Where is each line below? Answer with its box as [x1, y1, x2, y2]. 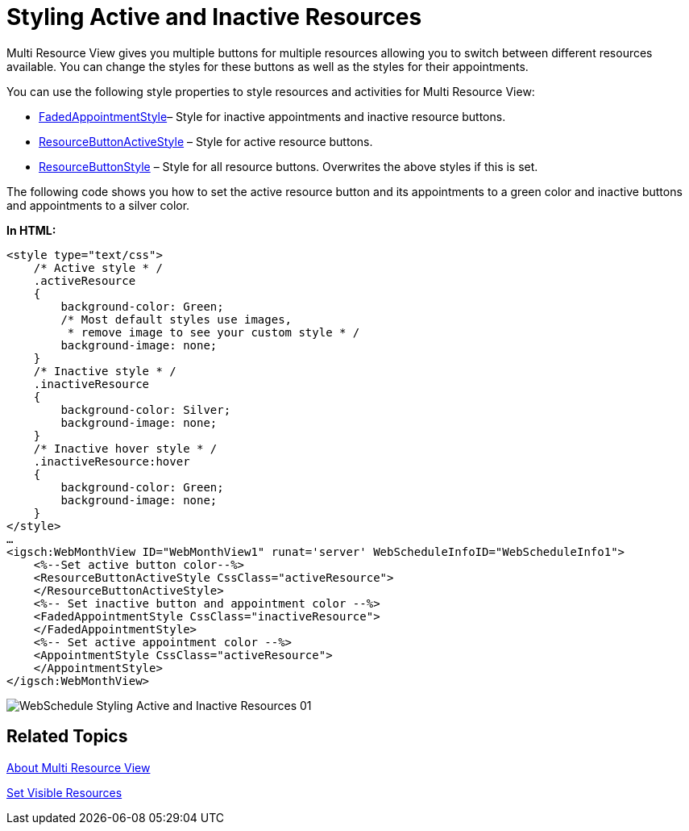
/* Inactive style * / [33, 364, 176, 378]
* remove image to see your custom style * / [67, 325, 360, 339]
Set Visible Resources [6, 785, 122, 800]
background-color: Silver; [60, 403, 231, 416]
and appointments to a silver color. [6, 198, 190, 212]
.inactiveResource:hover [33, 454, 190, 468]
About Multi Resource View [6, 760, 151, 775]
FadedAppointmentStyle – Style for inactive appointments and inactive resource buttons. [39, 109, 506, 123]
